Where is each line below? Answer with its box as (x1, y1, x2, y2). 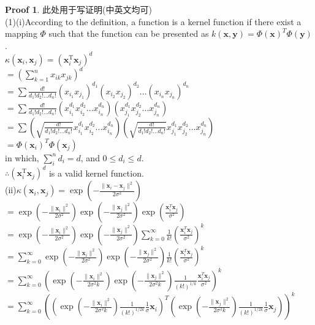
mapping (5, 27, 37, 40)
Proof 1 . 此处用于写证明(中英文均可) (5, 3, 152, 15)
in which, (5, 151, 39, 164)
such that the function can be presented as (48, 27, 209, 40)
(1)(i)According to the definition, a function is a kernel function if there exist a (5, 15, 302, 28)
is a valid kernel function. (48, 166, 144, 179)
